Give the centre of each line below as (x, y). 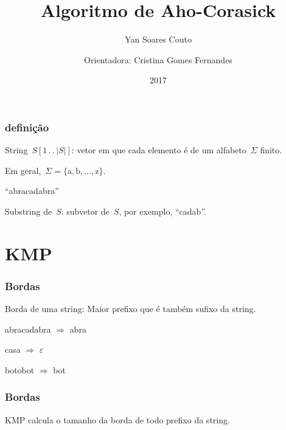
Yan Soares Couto (158, 39)
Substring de (29, 211)
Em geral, (23, 170)
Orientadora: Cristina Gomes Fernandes (158, 59)
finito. (271, 150)
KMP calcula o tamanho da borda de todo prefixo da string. (117, 419)
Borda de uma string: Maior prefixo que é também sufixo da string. (131, 309)
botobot (20, 369)
